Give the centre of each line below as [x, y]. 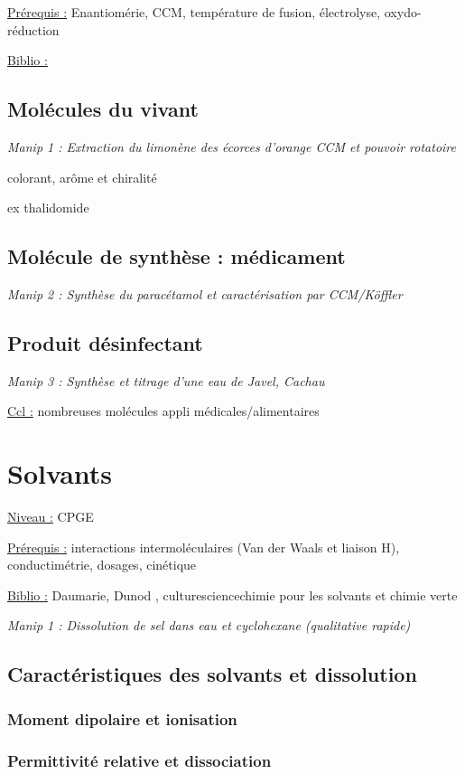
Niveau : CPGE [51, 517]
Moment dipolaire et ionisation [122, 718]
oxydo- [403, 12]
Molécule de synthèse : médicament [177, 256]
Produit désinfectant [105, 342]
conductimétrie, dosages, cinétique [102, 565]
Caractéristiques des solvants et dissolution [212, 674]
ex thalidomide [48, 208]
